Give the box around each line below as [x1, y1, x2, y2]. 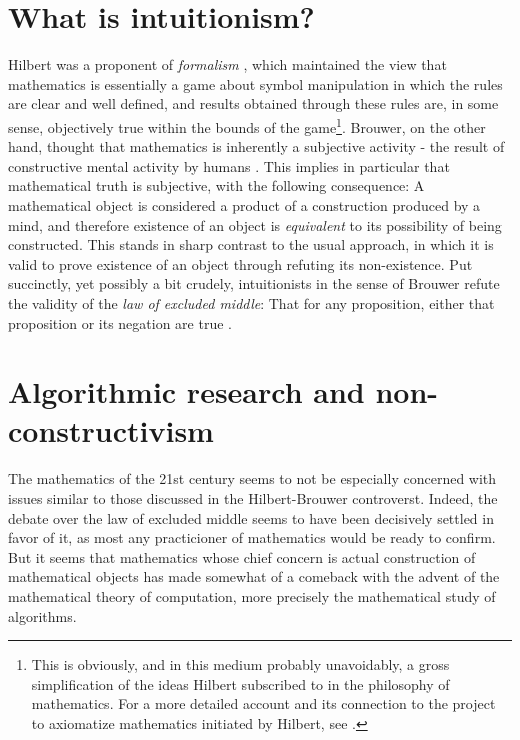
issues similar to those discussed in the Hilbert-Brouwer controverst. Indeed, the [8, 488, 498, 508]
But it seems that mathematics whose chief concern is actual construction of [8, 546, 476, 567]
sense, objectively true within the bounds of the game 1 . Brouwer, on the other [8, 113, 486, 137]
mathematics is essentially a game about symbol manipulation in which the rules [8, 73, 503, 94]
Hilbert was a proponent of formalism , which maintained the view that [8, 54, 447, 75]
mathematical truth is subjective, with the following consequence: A [8, 175, 425, 196]
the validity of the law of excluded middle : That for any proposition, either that [8, 292, 495, 313]
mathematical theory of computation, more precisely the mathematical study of [8, 585, 496, 606]
